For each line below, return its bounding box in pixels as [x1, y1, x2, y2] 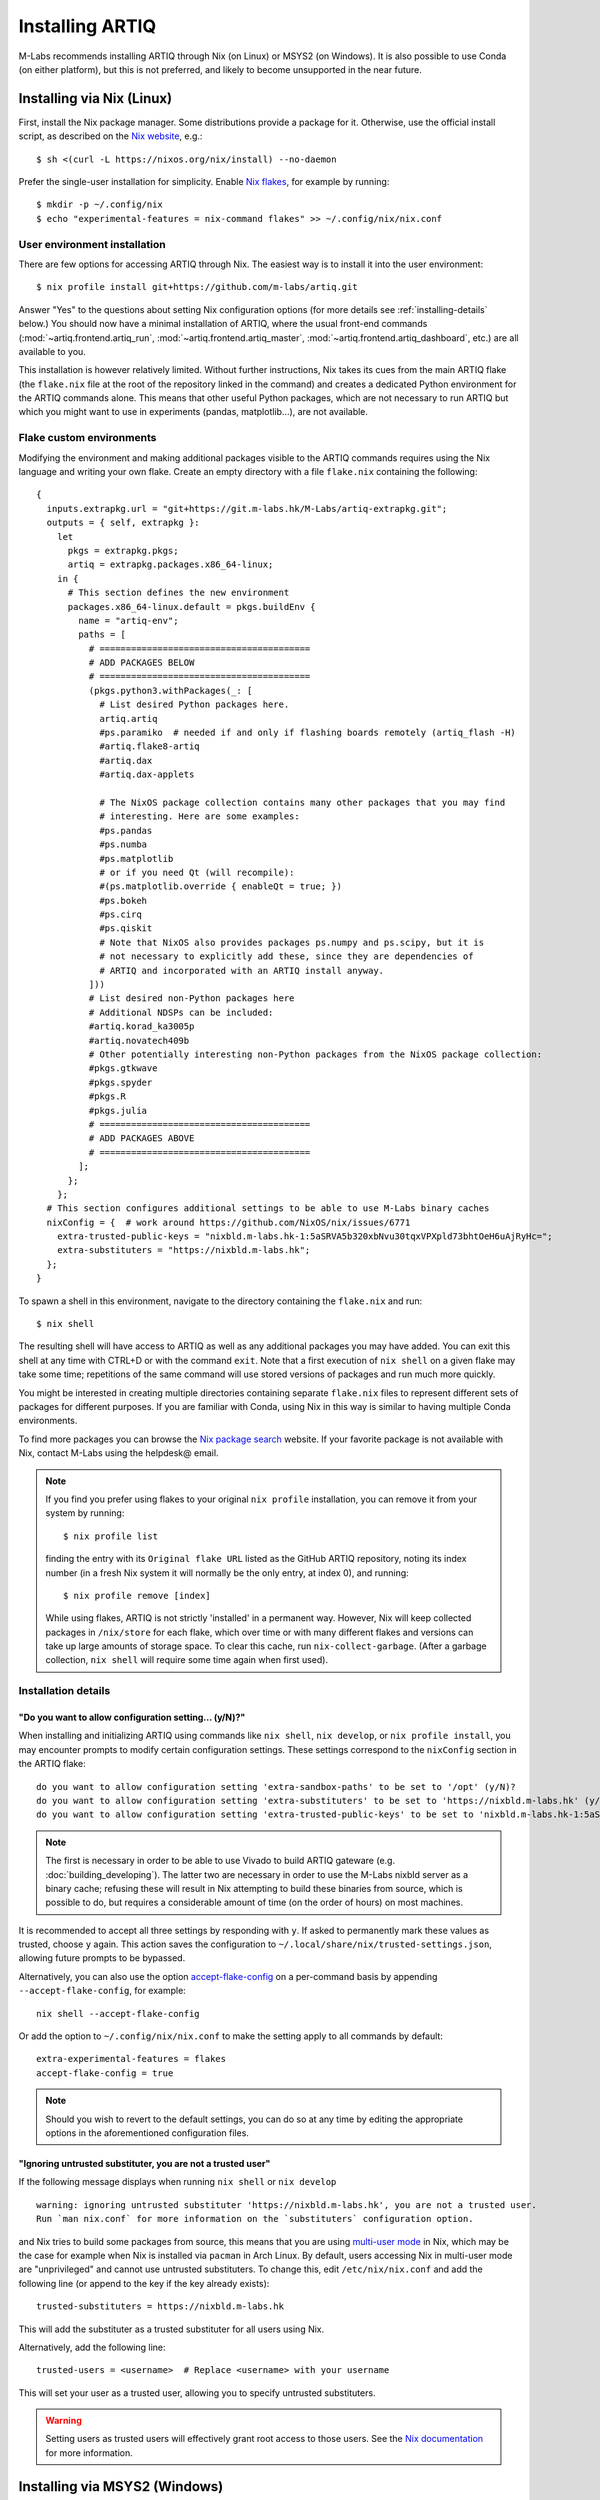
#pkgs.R [88, 1091, 127, 1102]
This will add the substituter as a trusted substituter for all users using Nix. [18, 2323, 325, 2335]
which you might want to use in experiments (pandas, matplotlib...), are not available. [18, 406, 369, 418]
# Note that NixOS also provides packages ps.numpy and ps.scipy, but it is [99, 936, 485, 948]
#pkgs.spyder [88, 1076, 153, 1088]
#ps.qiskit [99, 923, 153, 934]
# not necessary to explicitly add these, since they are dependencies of [99, 951, 474, 962]
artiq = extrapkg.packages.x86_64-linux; [67, 559, 274, 570]
